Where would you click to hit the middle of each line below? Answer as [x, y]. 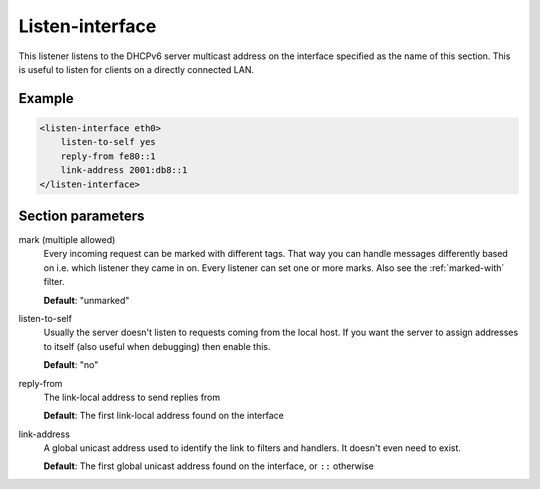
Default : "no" [71, 365]
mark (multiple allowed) [67, 239]
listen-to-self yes [108, 142]
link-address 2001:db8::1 [124, 170]
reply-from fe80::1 [108, 156]
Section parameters [81, 215]
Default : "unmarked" [86, 300]
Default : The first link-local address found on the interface [163, 416]
